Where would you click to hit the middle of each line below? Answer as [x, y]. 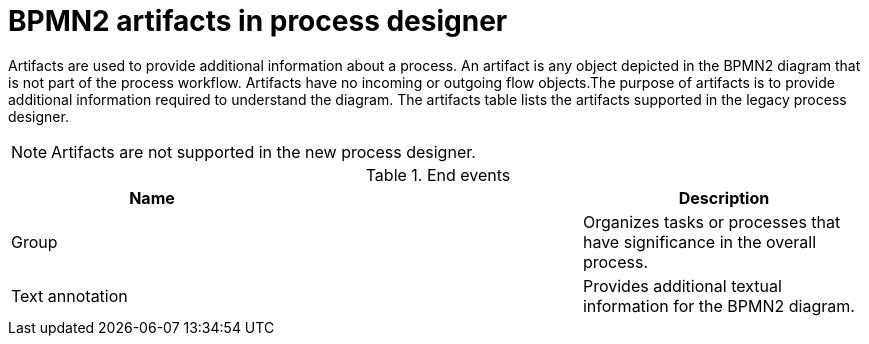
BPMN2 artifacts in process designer [258, 21]
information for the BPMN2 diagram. [718, 305]
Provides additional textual [682, 285]
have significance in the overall [699, 241]
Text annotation [69, 295]
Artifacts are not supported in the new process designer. [263, 151]
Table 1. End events [438, 174]
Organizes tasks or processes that [711, 221]
